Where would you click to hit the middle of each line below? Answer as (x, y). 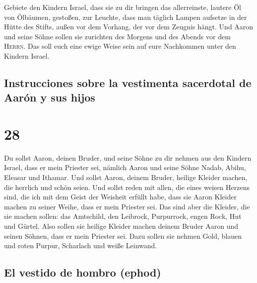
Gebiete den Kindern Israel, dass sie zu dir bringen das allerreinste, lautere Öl (123, 7)
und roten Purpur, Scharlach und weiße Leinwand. (81, 245)
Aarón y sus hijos (50, 97)
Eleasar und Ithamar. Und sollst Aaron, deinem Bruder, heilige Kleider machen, (126, 177)
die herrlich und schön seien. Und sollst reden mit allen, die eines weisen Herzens (127, 187)
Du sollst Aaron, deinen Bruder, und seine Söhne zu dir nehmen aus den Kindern (128, 157)
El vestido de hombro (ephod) (83, 272)
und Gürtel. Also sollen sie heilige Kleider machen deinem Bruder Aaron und (121, 226)
